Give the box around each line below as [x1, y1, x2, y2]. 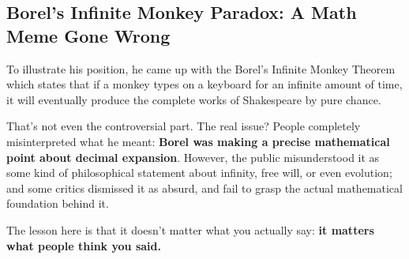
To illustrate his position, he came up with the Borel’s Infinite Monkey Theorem [6, 60, 396, 77]
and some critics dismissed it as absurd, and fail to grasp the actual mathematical [6, 179, 403, 196]
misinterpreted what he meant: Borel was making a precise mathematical [6, 133, 390, 149]
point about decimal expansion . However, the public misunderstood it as [6, 148, 380, 165]
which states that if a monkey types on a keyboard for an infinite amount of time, [6, 76, 403, 92]
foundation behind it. [6, 195, 109, 212]
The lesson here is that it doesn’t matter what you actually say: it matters [6, 221, 374, 238]
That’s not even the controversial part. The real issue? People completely [6, 118, 361, 134]
